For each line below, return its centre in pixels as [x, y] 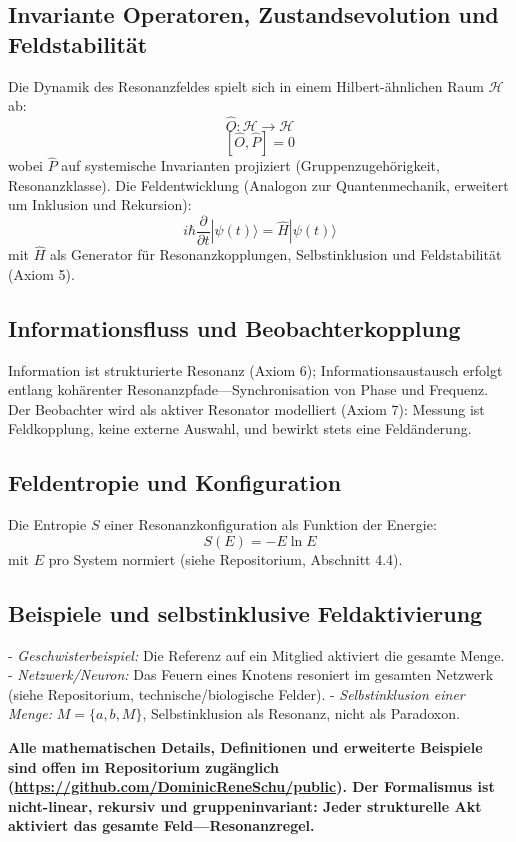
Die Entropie [47, 524]
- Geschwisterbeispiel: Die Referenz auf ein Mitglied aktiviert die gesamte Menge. [256, 654]
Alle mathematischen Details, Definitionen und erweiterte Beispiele [245, 747]
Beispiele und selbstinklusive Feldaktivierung [245, 612]
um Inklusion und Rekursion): [100, 204]
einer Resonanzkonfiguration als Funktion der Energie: [270, 524]
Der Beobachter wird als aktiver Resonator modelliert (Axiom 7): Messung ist [246, 408]
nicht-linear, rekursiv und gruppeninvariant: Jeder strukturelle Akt [245, 805]
